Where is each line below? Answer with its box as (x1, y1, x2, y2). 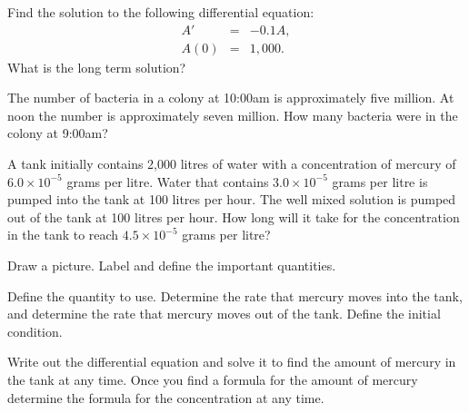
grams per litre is (332, 172, 428, 191)
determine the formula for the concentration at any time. (7, 388, 324, 407)
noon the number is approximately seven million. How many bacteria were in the (7, 105, 458, 124)
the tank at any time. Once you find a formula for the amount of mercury (7, 369, 418, 388)
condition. (7, 321, 63, 340)
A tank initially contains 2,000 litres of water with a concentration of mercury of (7, 154, 456, 173)
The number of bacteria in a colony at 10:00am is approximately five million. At (7, 88, 454, 107)
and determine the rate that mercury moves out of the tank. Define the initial (7, 304, 441, 323)
